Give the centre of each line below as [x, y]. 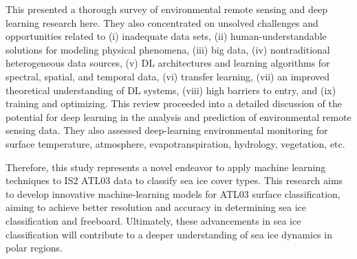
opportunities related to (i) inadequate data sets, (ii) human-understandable [166, 36]
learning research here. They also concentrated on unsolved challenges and [162, 22]
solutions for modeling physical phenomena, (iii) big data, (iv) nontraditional [168, 49]
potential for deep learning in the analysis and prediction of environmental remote [178, 116]
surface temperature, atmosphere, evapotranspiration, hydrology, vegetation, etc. [175, 143]
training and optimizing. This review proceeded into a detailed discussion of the [174, 103]
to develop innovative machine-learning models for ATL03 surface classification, [173, 193]
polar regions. [34, 248]
